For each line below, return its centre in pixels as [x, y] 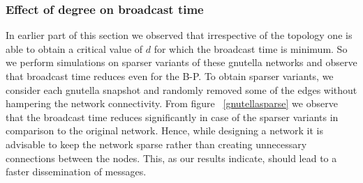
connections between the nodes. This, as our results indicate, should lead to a [171, 158]
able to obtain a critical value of [74, 48]
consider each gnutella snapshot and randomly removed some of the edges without [181, 89]
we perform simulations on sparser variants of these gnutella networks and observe [181, 62]
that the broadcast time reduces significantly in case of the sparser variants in [172, 117]
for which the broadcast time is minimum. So [251, 48]
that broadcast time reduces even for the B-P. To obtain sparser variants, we [170, 76]
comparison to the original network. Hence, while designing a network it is [164, 130]
